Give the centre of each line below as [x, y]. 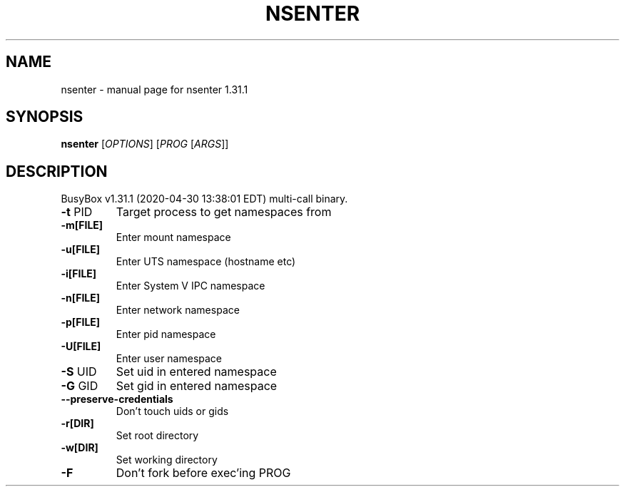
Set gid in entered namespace [197, 386]
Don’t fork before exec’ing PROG [203, 473]
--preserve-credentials [117, 399]
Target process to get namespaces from [224, 212]
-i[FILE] [79, 274]
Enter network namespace [178, 310]
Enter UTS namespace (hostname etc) [206, 262]
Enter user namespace [169, 359]
